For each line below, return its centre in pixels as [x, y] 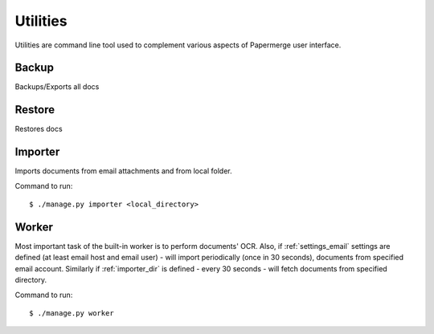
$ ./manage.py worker [72, 313]
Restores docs [39, 129]
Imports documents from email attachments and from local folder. [123, 171]
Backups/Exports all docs [57, 87]
